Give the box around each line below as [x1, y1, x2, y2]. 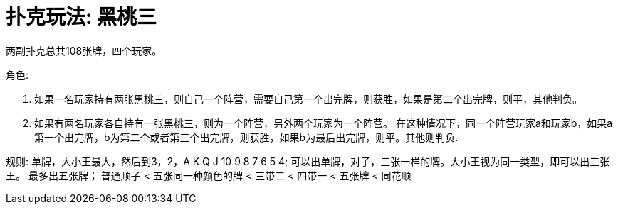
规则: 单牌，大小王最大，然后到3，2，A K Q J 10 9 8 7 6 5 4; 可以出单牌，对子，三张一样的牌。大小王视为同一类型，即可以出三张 [6, 155, 610, 167]
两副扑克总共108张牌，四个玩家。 [6, 44, 162, 57]
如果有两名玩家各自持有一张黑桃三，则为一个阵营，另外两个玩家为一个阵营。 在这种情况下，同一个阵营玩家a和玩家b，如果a [34, 116, 613, 129]
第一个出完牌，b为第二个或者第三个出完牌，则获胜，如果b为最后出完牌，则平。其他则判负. [34, 131, 459, 143]
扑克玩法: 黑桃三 [6, 5, 157, 29]
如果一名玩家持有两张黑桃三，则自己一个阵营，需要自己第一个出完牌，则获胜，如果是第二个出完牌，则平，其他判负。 [34, 92, 582, 105]
